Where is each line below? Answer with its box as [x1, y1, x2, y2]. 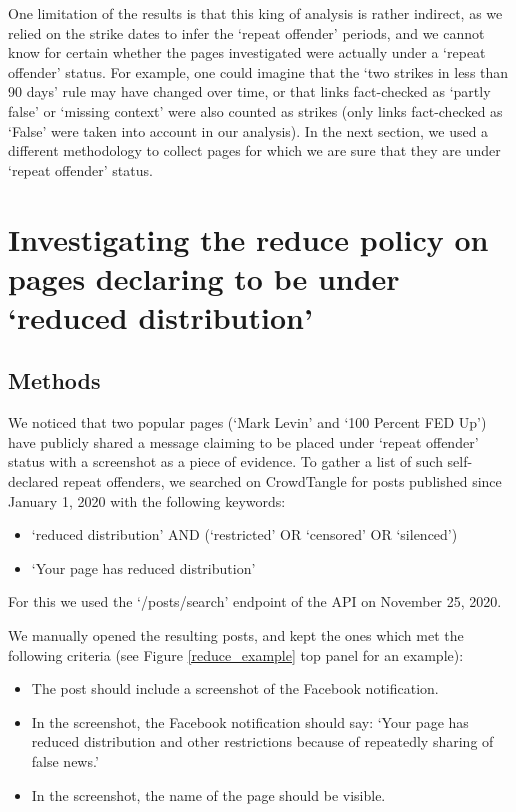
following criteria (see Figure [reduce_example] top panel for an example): [8, 644, 464, 665]
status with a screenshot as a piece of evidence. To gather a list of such [8, 451, 443, 472]
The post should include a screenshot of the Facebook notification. [31, 678, 439, 699]
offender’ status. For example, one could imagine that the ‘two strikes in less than [8, 61, 509, 82]
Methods [8, 365, 101, 396]
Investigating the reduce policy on [8, 218, 489, 259]
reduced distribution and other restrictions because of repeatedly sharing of [31, 731, 494, 752]
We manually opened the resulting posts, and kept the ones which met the [8, 625, 464, 646]
